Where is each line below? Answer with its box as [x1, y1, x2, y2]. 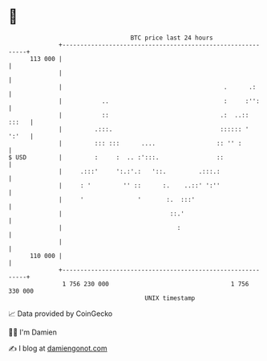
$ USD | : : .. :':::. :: [8, 153, 225, 162]
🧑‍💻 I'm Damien [8, 327, 58, 337]
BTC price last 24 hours [130, 34, 214, 42]
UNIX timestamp [144, 293, 196, 302]
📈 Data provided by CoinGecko [8, 309, 113, 318]
